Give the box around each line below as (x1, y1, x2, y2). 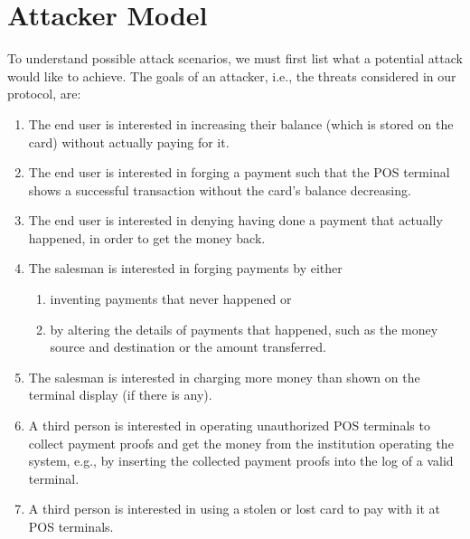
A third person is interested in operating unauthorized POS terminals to (28, 416, 430, 435)
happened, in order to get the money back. (28, 228, 266, 247)
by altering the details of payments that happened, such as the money (50, 319, 438, 338)
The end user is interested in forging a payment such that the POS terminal (28, 163, 450, 182)
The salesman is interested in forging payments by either (28, 259, 343, 278)
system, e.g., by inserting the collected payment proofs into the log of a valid (28, 451, 454, 470)
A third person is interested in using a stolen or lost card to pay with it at (28, 499, 441, 518)
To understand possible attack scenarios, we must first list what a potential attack (7, 49, 463, 68)
